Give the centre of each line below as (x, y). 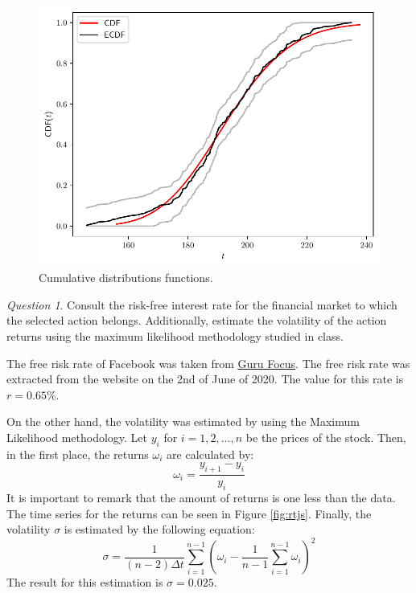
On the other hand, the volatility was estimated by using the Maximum (183, 421)
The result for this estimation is (85, 582)
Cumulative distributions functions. (126, 278)
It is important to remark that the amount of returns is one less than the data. (201, 497)
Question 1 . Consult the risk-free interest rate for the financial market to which (202, 304)
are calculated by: (210, 454)
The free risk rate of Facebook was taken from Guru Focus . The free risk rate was (208, 363)
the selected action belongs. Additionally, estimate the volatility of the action (197, 320)
